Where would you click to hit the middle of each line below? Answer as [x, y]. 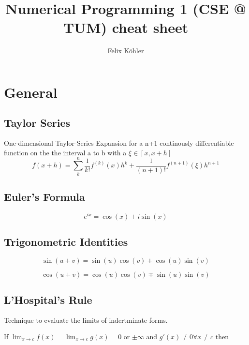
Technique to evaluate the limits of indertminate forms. [86, 320]
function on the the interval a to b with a [65, 152]
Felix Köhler [126, 51]
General [31, 92]
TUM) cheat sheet [126, 27]
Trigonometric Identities [66, 242]
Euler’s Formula [44, 196]
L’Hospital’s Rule [48, 300]
